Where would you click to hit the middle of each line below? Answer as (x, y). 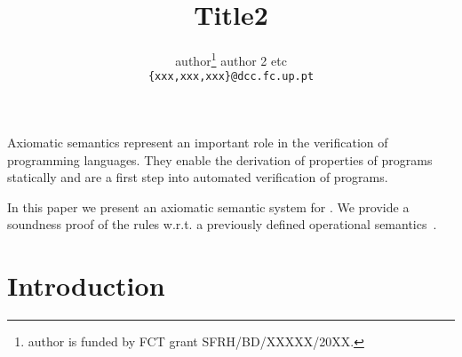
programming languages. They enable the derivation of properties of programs (220, 159)
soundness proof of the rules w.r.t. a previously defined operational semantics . (222, 224)
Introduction (86, 286)
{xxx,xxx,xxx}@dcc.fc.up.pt (231, 77)
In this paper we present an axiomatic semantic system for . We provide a (208, 206)
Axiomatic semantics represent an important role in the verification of (198, 143)
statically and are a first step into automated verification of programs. (198, 177)
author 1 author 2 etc (231, 59)
